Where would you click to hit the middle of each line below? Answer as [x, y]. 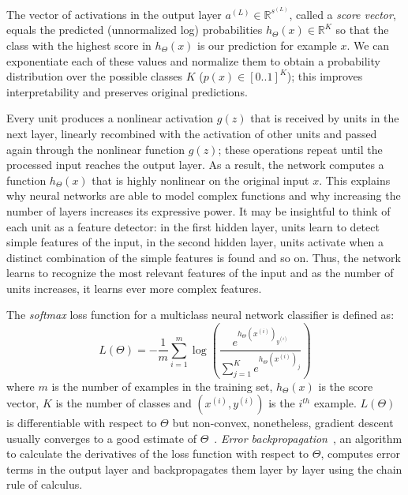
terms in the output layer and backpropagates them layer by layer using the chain [204, 469]
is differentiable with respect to [82, 423]
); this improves [325, 76]
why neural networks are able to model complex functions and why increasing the [204, 195]
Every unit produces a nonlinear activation [110, 118]
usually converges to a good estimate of [101, 438]
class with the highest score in [79, 45]
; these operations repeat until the [300, 149]
